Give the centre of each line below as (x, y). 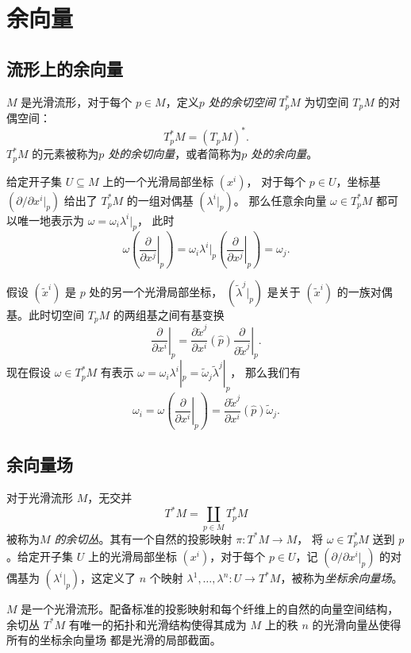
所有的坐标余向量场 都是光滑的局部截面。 (114, 640)
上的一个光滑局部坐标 (158, 181)
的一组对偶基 (160, 200)
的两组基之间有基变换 (169, 315)
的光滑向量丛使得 (357, 624)
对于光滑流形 (40, 498)
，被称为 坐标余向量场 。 (342, 578)
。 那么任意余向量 (280, 200)
